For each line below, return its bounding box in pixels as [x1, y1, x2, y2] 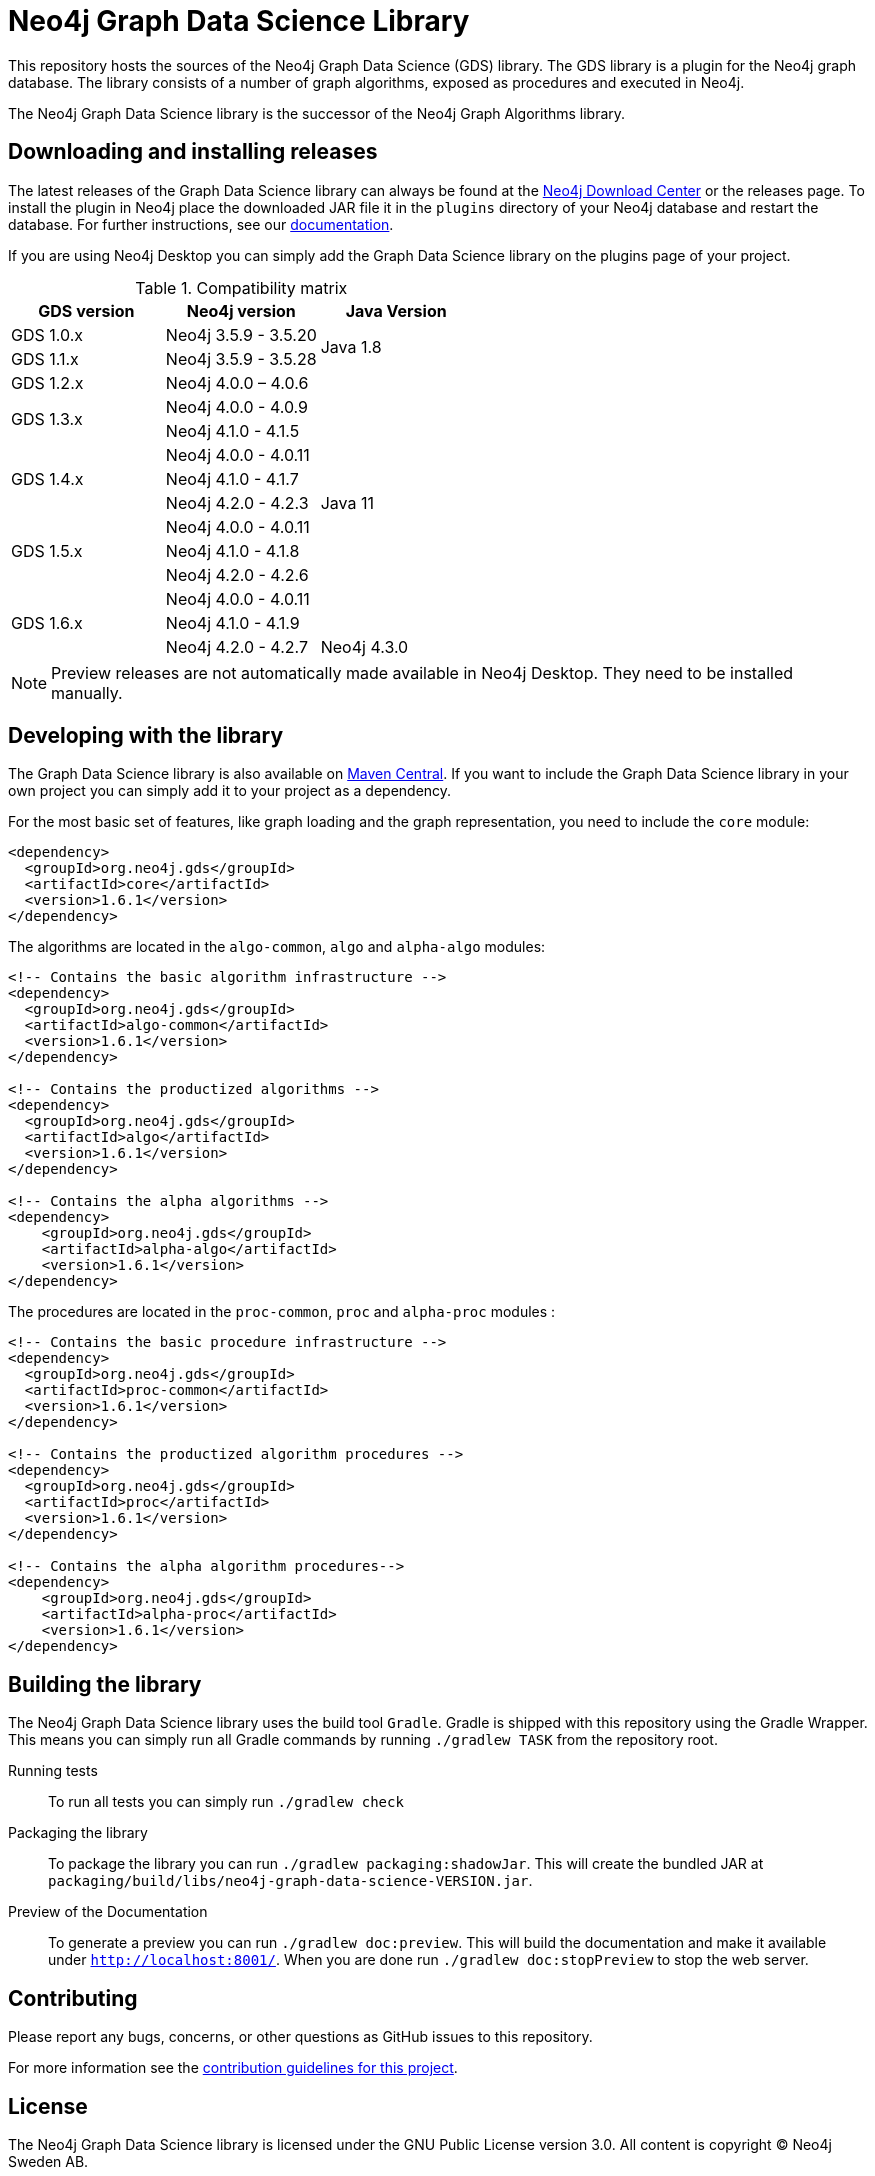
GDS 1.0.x [11, 324, 83, 345]
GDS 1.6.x [11, 612, 83, 633]
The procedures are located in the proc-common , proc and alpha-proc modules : [8, 1303, 556, 1321]
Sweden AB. [8, 2152, 89, 2170]
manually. [51, 682, 123, 703]
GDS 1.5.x [11, 540, 83, 561]
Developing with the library [8, 723, 284, 749]
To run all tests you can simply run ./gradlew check [48, 1793, 404, 1811]
